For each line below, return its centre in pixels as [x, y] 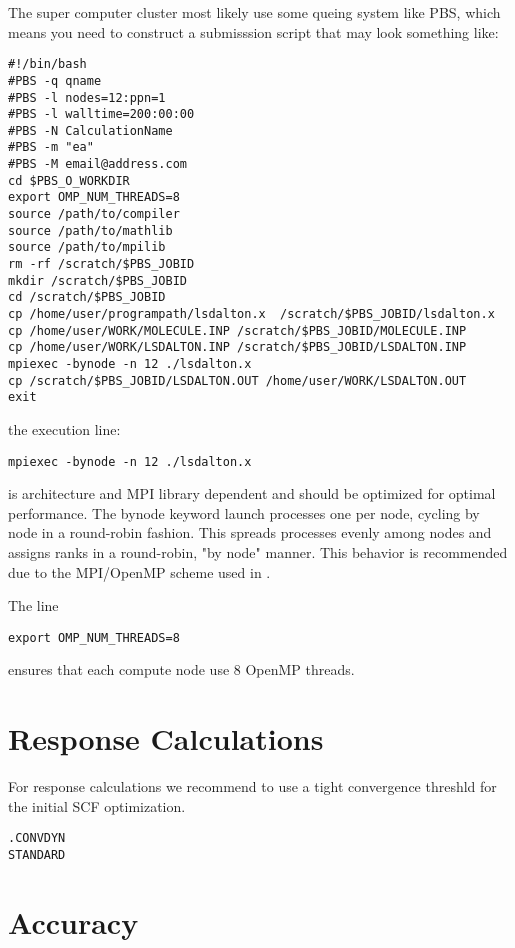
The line [33, 605]
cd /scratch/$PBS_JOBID [87, 297]
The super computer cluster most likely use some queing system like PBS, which [254, 12]
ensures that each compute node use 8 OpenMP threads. [181, 669]
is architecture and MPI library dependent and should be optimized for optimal [252, 493]
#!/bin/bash [47, 64]
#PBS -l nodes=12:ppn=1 [87, 97]
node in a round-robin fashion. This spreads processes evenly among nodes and [250, 532]
